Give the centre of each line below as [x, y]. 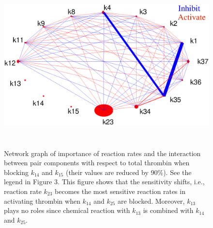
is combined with [168, 210]
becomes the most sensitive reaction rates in [120, 191]
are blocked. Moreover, [151, 201]
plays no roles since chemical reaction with [67, 210]
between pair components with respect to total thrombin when [97, 163]
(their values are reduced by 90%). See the [129, 172]
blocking [16, 172]
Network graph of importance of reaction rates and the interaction [102, 153]
